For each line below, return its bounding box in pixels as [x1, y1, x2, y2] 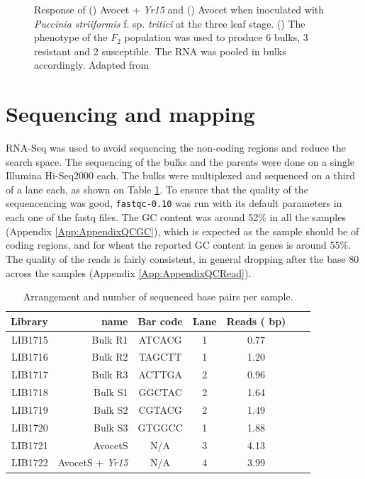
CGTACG [138, 402, 182, 417]
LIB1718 [11, 385, 48, 400]
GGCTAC [138, 385, 182, 400]
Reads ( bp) [226, 313, 286, 328]
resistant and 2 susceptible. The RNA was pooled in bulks [34, 43, 286, 58]
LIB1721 [11, 437, 48, 452]
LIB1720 [11, 419, 48, 434]
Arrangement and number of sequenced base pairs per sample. [23, 289, 293, 304]
